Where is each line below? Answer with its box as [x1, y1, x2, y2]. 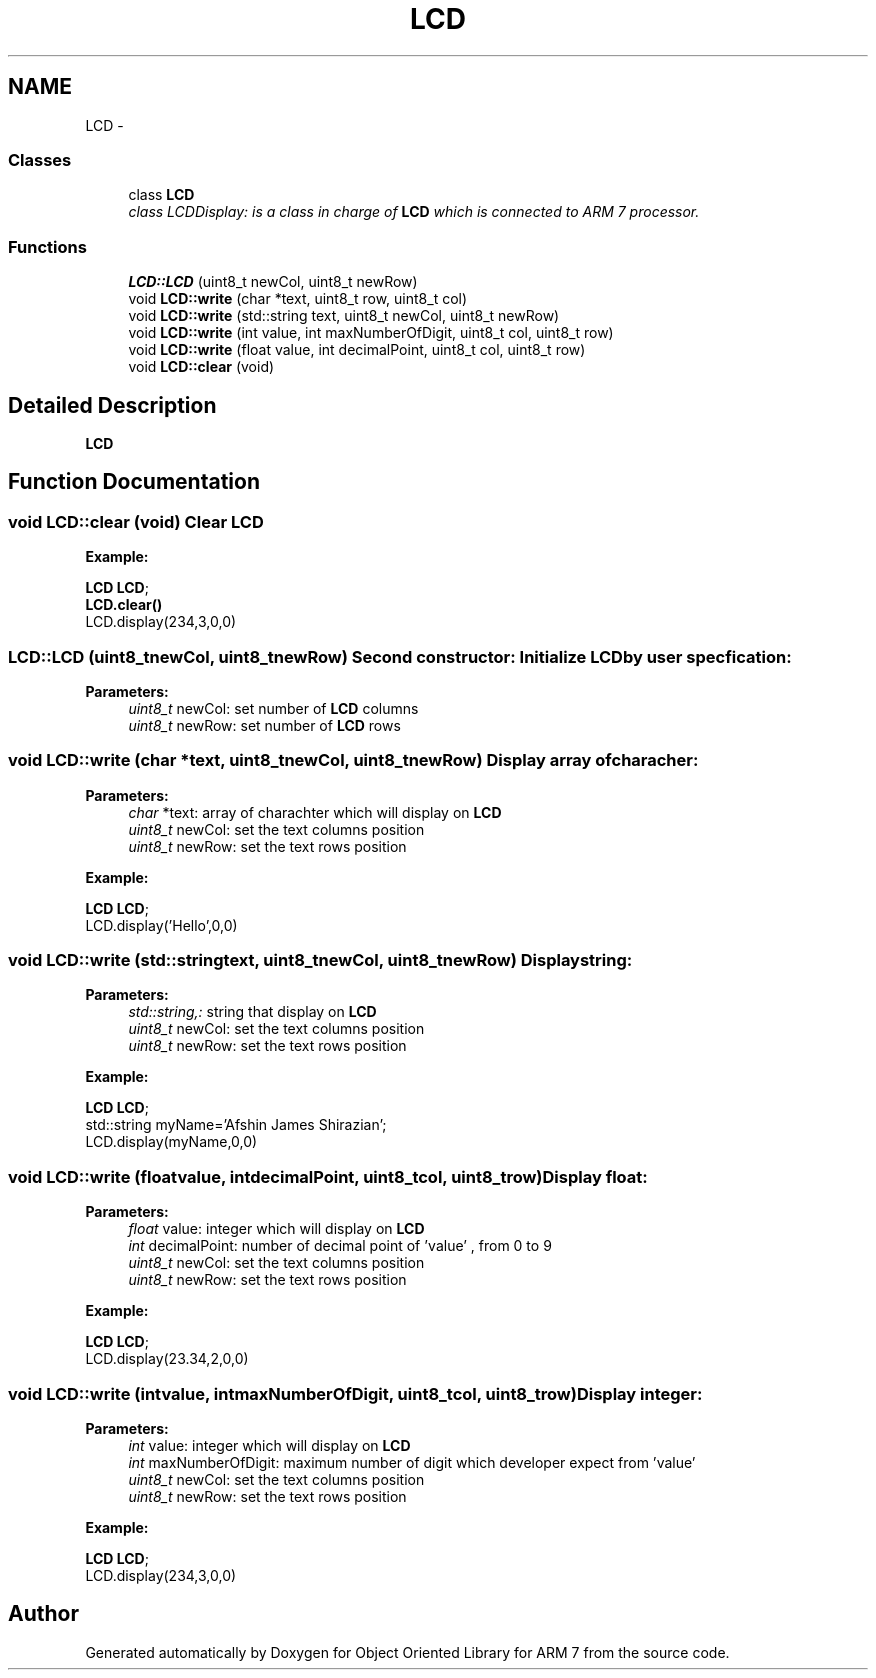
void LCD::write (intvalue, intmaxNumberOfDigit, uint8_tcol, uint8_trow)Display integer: [8, 1383, 703, 1404]
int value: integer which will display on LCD [128, 1436, 411, 1454]
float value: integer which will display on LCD [128, 1220, 425, 1238]
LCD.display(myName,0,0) [85, 1133, 258, 1151]
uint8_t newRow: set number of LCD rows [128, 716, 401, 734]
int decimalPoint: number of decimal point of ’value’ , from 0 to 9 [128, 1237, 552, 1255]
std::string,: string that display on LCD [128, 1003, 377, 1021]
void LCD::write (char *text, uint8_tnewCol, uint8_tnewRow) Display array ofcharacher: [8, 750, 699, 771]
